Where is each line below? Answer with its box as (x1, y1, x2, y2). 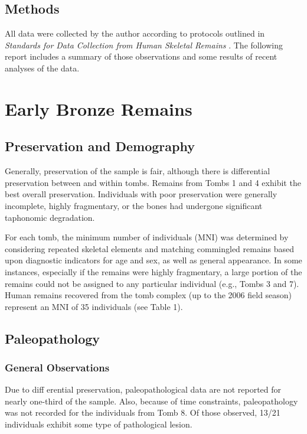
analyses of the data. (5, 61, 80, 74)
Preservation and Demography (5, 137, 195, 155)
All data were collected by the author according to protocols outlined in (5, 27, 265, 40)
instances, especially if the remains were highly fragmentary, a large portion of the (5, 265, 302, 278)
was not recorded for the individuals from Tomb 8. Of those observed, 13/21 (5, 406, 280, 419)
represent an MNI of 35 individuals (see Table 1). (5, 300, 183, 312)
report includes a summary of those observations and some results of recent (5, 50, 277, 63)
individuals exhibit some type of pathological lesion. (5, 418, 192, 430)
